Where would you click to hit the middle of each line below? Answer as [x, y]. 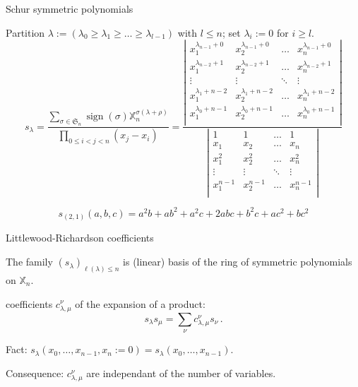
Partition [25, 32]
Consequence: [35, 373]
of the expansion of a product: [140, 303]
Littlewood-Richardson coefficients [80, 238]
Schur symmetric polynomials [70, 8]
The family [29, 262]
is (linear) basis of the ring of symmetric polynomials [238, 262]
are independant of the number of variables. [181, 373]
